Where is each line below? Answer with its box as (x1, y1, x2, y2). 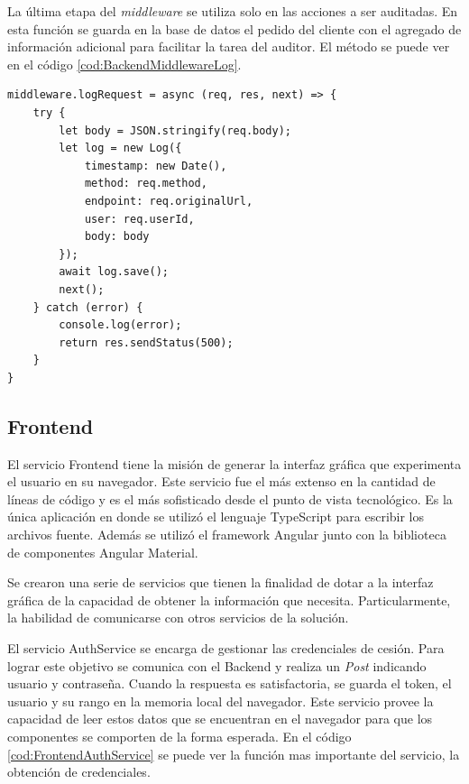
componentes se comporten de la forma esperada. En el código (7, 726, 352, 745)
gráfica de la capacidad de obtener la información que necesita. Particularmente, (7, 590, 451, 609)
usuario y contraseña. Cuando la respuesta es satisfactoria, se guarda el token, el (7, 674, 452, 693)
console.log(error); (59, 318, 182, 332)
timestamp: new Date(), (84, 159, 227, 172)
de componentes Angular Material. (7, 542, 198, 561)
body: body (84, 230, 150, 244)
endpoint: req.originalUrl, (84, 194, 253, 208)
